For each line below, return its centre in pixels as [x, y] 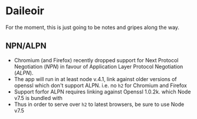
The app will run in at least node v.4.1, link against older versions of [96, 79]
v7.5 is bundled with [38, 98]
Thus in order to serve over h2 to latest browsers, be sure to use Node [99, 104]
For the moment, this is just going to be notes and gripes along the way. [93, 27]
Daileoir [25, 11]
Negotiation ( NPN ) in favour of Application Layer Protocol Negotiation [98, 66]
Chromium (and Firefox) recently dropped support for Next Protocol [96, 60]
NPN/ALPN [26, 46]
